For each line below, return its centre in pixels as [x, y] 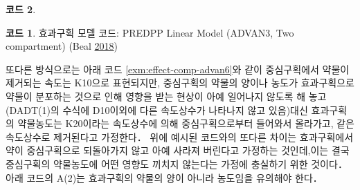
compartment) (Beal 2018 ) [62, 46]
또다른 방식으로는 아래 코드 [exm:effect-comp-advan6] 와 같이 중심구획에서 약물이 [178, 69]
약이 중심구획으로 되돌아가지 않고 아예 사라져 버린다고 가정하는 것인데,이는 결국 [178, 150]
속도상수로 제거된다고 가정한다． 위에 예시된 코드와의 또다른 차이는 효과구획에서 [180, 136]
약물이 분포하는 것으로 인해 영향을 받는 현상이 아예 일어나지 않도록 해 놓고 [166, 96]
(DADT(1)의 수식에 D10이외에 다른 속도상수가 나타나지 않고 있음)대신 [157, 110]
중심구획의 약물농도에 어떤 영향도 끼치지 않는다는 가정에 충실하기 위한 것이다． [177, 163]
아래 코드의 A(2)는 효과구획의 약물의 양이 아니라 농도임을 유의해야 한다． [164, 177]
